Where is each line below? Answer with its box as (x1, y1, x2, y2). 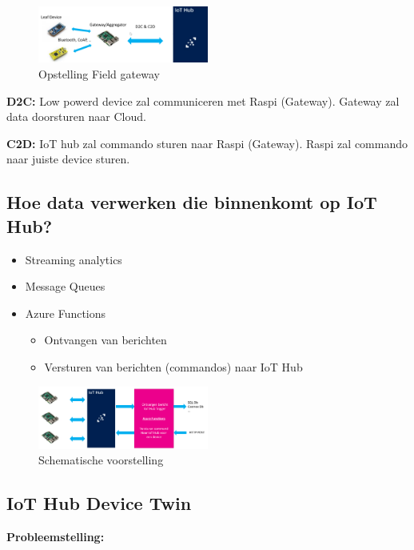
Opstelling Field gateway (38, 65, 160, 82)
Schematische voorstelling (38, 452, 164, 468)
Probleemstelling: (6, 528, 105, 545)
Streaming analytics (25, 251, 122, 267)
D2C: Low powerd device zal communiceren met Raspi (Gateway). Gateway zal (6, 92, 400, 109)
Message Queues (25, 278, 105, 295)
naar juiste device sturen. (6, 151, 130, 167)
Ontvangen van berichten (44, 331, 167, 348)
